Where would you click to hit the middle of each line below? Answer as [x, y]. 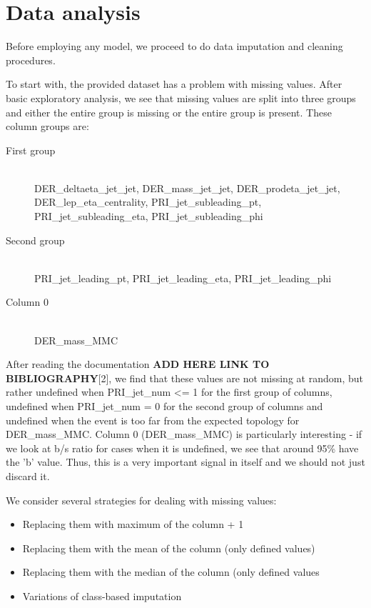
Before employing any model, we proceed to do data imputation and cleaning [174, 46]
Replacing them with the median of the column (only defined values [171, 572]
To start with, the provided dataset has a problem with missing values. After [174, 84]
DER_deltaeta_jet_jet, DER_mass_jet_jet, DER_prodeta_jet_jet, [187, 188]
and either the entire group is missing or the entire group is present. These [169, 112]
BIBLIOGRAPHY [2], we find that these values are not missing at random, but [184, 378]
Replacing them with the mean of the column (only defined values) [169, 548]
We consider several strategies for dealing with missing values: [141, 500]
